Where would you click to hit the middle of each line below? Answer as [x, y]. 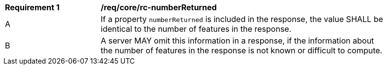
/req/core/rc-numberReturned [159, 7]
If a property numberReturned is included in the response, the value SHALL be [242, 19]
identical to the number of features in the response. [196, 29]
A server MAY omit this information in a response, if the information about [237, 41]
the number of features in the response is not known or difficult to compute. [242, 50]
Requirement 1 [32, 7]
